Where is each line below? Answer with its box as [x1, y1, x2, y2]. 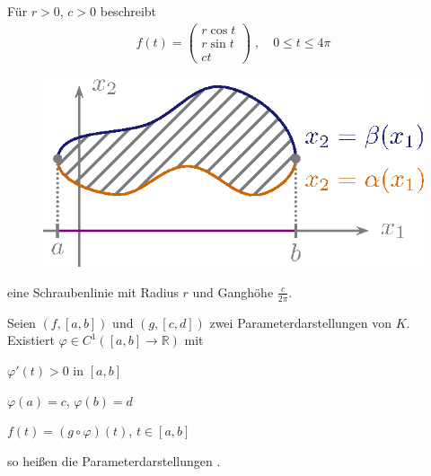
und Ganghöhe [192, 282, 274, 301]
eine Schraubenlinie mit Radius [7, 282, 179, 301]
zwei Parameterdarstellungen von [209, 313, 392, 331]
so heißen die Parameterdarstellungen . [7, 451, 221, 470]
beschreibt [100, 2, 157, 20]
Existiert [7, 331, 55, 349]
